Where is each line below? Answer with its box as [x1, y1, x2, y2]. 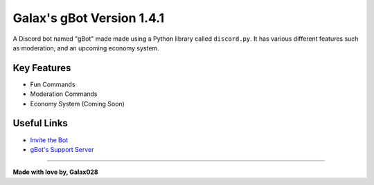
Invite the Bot [30, 135, 69, 144]
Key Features [12, 62, 71, 74]
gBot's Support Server [30, 145, 94, 153]
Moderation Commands [30, 90, 98, 98]
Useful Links [12, 117, 69, 129]
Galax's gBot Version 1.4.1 [12, 10, 165, 26]
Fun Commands [30, 80, 75, 88]
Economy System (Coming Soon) [30, 99, 125, 108]
